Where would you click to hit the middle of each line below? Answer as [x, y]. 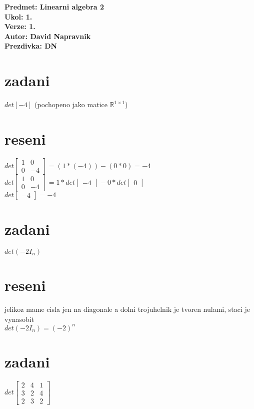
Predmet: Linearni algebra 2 [54, 7]
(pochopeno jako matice [71, 104]
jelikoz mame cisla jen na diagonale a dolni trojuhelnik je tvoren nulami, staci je [127, 309]
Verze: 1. [20, 26]
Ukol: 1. [18, 16]
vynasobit [19, 319]
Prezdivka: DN [31, 46]
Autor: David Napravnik [48, 36]
